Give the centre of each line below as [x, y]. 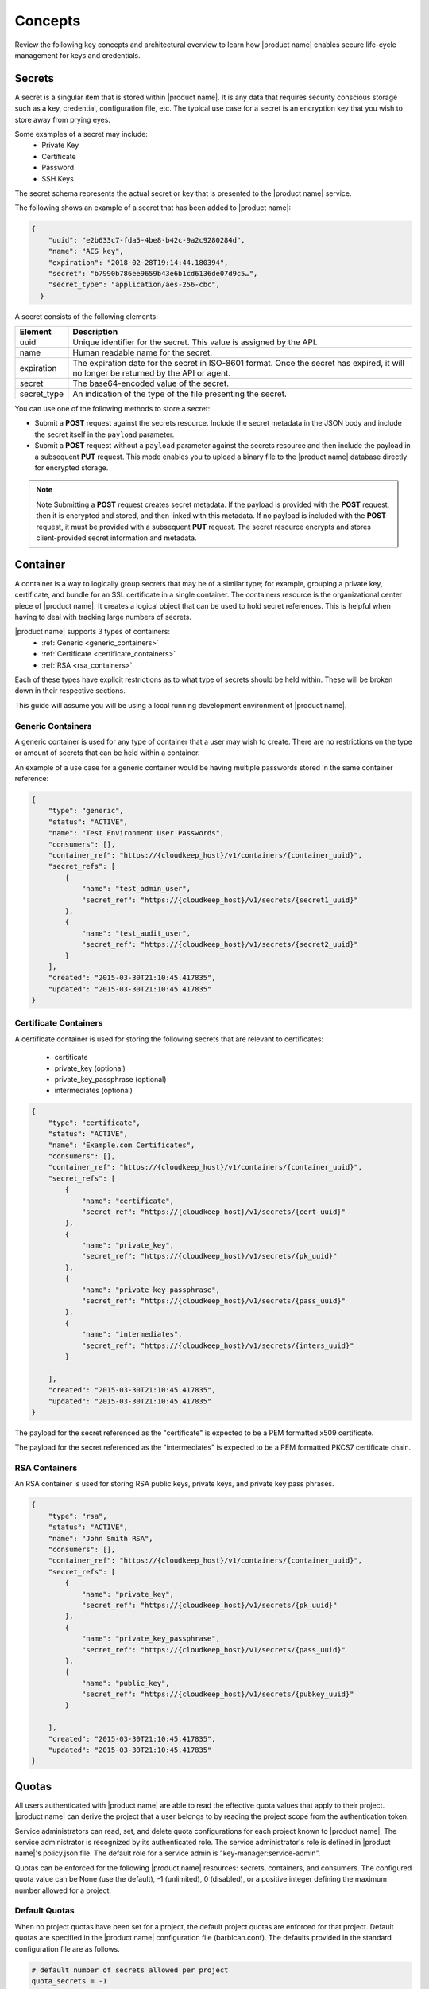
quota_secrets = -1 [69, 1981]
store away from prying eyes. [63, 119]
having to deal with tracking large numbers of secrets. [103, 617]
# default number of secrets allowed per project [130, 1970]
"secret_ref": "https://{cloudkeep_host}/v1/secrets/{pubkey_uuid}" [218, 1694]
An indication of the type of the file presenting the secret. [180, 394]
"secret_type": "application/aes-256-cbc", [134, 285]
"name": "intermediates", [132, 1334]
